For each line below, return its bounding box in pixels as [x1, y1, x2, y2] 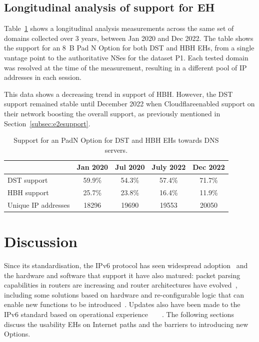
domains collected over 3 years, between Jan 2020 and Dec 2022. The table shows [4, 32, 253, 43]
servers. [104, 144, 128, 155]
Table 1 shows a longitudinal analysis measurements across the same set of [4, 23, 234, 33]
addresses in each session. [4, 72, 81, 82]
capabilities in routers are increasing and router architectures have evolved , [4, 280, 237, 290]
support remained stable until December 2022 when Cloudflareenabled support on [4, 98, 255, 109]
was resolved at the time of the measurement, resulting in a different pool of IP [4, 62, 247, 72]
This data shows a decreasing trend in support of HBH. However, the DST [4, 88, 233, 99]
